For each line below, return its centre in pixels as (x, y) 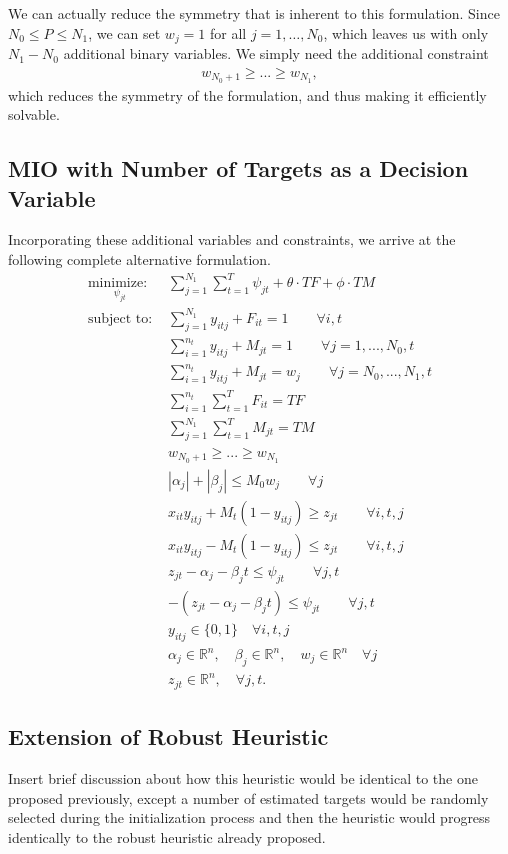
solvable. (34, 114)
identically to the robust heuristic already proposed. (167, 836)
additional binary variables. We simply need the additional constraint (276, 53)
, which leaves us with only (406, 32)
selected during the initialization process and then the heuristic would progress (249, 817)
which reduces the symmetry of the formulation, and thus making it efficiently (247, 94)
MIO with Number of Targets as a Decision (238, 168)
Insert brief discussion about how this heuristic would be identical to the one (243, 778)
